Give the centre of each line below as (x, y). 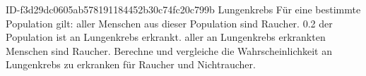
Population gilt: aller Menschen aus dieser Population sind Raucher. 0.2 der (169, 23)
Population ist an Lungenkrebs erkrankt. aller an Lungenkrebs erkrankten (166, 37)
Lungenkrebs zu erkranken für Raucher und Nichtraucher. (131, 64)
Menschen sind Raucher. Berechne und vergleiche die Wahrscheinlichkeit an (169, 50)
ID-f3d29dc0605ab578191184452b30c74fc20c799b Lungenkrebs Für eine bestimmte (183, 9)
